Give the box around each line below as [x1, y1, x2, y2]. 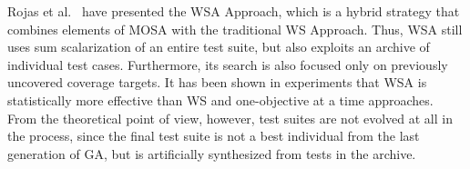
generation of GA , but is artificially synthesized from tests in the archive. [7, 144, 416, 163]
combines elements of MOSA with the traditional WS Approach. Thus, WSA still [7, 19, 463, 38]
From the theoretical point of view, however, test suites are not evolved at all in [7, 108, 453, 127]
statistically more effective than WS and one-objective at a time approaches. [7, 90, 434, 109]
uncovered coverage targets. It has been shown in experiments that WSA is [7, 73, 427, 92]
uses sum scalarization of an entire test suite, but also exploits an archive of [7, 37, 430, 56]
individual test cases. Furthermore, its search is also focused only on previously [7, 55, 448, 74]
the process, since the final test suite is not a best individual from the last [7, 126, 420, 145]
